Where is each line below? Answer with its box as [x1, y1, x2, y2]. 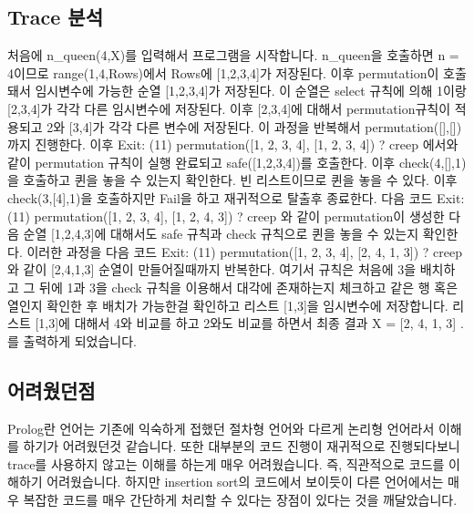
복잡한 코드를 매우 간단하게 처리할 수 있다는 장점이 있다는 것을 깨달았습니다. [23, 489, 458, 509]
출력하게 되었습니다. [23, 331, 138, 350]
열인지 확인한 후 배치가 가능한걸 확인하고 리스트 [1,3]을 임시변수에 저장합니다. [7, 295, 448, 314]
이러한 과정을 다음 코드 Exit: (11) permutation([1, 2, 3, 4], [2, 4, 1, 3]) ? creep [26, 242, 462, 261]
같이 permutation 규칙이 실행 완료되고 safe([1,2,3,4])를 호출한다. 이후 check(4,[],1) [7, 152, 467, 171]
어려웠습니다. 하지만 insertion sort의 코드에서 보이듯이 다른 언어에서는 [46, 472, 444, 491]
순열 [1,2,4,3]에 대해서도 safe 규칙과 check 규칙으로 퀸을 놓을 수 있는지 [23, 224, 419, 243]
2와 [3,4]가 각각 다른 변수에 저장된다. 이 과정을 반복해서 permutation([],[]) [46, 117, 462, 136]
